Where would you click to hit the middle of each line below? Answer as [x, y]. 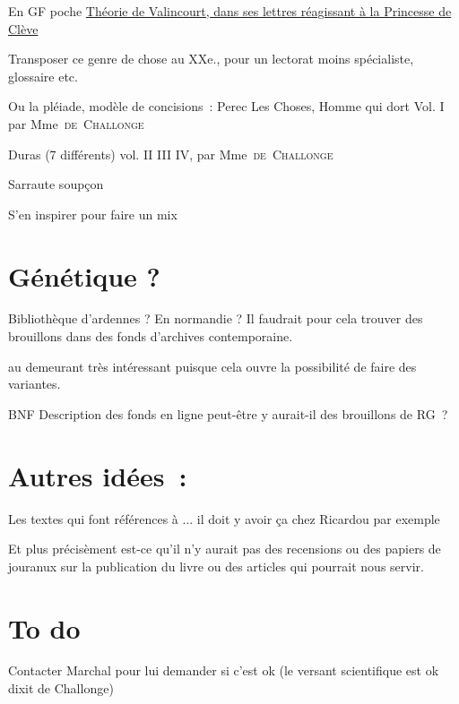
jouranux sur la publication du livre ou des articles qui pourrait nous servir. [216, 566]
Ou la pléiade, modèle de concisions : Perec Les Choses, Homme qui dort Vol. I [226, 106]
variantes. [35, 384]
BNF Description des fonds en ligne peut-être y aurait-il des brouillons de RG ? [228, 413]
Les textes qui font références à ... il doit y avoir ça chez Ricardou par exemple [224, 518]
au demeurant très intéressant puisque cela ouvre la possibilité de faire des [212, 366]
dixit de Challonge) [61, 688]
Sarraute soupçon [56, 184]
